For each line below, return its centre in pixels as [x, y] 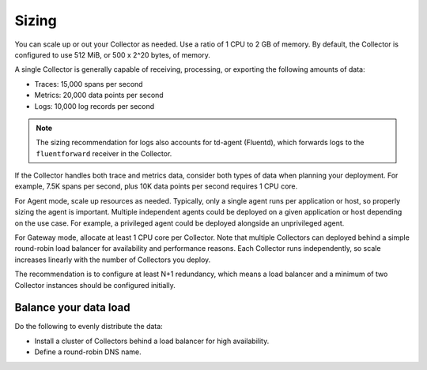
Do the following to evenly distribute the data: [89, 327]
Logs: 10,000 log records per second [94, 106]
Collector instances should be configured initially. [95, 285]
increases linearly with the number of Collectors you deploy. [113, 260]
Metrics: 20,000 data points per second [99, 95]
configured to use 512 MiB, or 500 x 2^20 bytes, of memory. [113, 54]
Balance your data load [72, 308]
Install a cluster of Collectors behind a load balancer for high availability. [152, 341]
